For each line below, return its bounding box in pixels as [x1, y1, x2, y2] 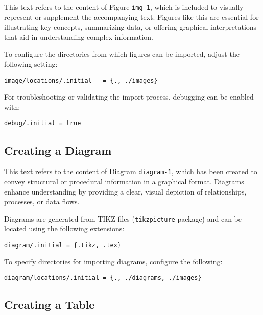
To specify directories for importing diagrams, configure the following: [4, 256, 223, 266]
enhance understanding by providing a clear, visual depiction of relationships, [4, 186, 247, 197]
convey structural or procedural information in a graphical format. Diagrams [4, 176, 244, 186]
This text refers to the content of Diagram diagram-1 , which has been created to [4, 166, 257, 177]
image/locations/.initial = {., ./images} [4, 77, 158, 84]
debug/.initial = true [4, 119, 81, 127]
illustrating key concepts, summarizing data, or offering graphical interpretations [4, 21, 257, 32]
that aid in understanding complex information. [4, 31, 153, 42]
